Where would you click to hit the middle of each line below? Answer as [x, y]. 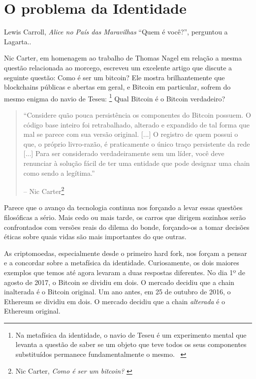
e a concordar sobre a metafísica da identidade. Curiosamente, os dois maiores [122, 263]
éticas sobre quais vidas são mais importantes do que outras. [95, 237]
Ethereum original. [32, 311]
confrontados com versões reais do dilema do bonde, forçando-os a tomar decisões [127, 227]
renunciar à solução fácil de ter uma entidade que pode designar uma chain [137, 163]
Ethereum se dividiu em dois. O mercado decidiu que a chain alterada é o [115, 301]
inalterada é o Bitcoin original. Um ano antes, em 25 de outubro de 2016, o [117, 292]
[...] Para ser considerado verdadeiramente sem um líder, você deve [124, 153]
